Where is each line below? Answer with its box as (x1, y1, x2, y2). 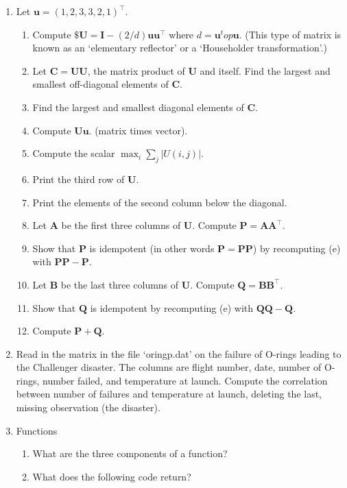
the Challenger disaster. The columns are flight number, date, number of (16, 360, 322, 374)
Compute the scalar (32, 146, 115, 160)
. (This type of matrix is (239, 27, 342, 41)
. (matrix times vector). (88, 123, 188, 137)
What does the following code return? (32, 469, 191, 483)
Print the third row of (32, 171, 125, 186)
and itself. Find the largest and (200, 63, 331, 77)
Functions (16, 423, 58, 437)
